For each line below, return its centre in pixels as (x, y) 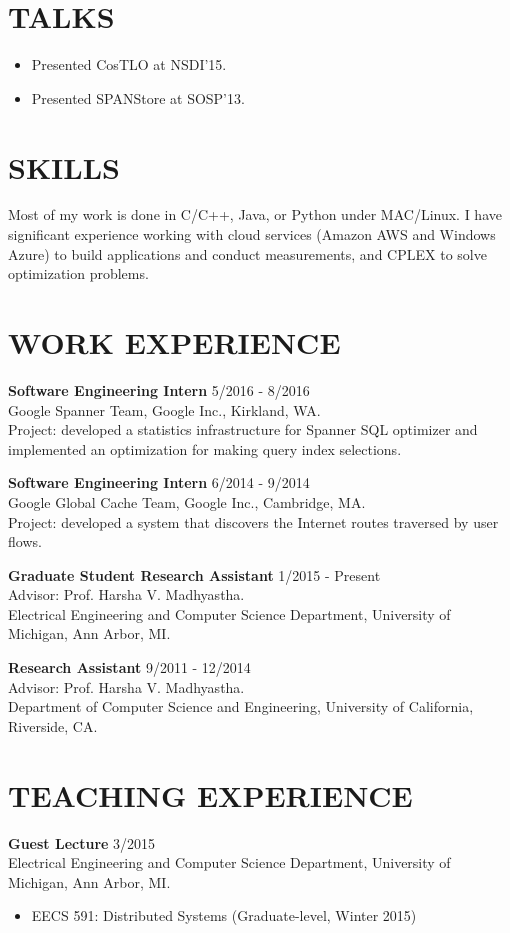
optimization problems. (78, 273)
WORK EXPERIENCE (174, 342)
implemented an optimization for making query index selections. (205, 448)
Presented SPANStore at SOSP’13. (138, 97)
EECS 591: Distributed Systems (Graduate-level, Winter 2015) (224, 915)
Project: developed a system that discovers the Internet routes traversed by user (253, 521)
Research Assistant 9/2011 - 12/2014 (129, 667)
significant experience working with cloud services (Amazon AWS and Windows (252, 234)
